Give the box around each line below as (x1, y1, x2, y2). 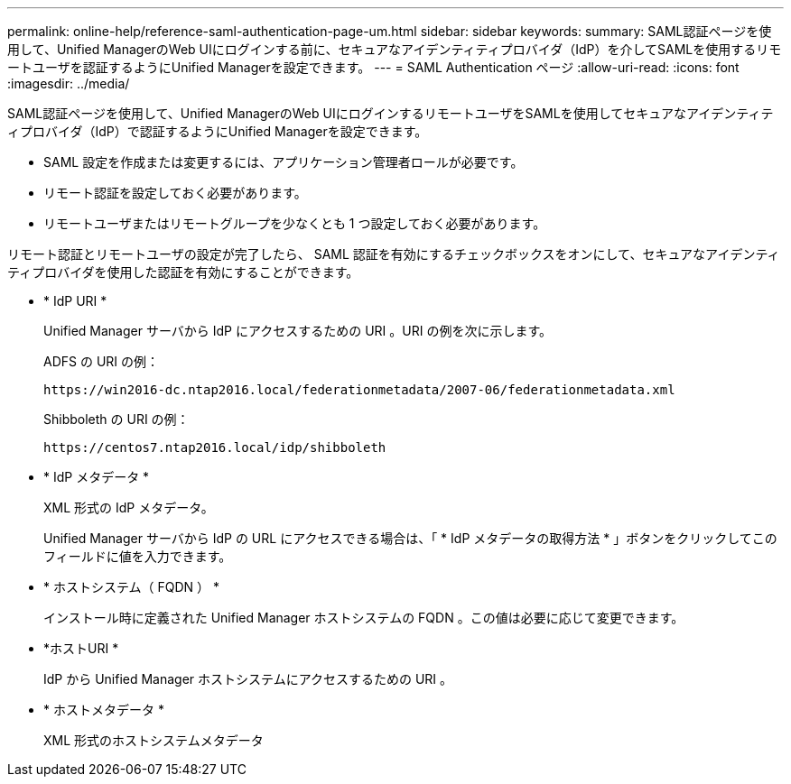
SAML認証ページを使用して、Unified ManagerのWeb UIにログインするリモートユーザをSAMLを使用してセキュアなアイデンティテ (7, 106, 774, 121)
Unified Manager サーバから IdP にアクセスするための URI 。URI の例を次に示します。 (43, 323, 553, 338)
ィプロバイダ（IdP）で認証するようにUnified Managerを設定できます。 (7, 124, 428, 139)
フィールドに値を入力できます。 (43, 549, 232, 564)
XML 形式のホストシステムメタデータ (43, 733, 264, 748)
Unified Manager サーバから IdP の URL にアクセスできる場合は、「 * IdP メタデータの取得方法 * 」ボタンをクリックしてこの (43, 530, 777, 546)
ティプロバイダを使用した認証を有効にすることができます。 (7, 264, 359, 280)
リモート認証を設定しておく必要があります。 (43, 185, 307, 200)
